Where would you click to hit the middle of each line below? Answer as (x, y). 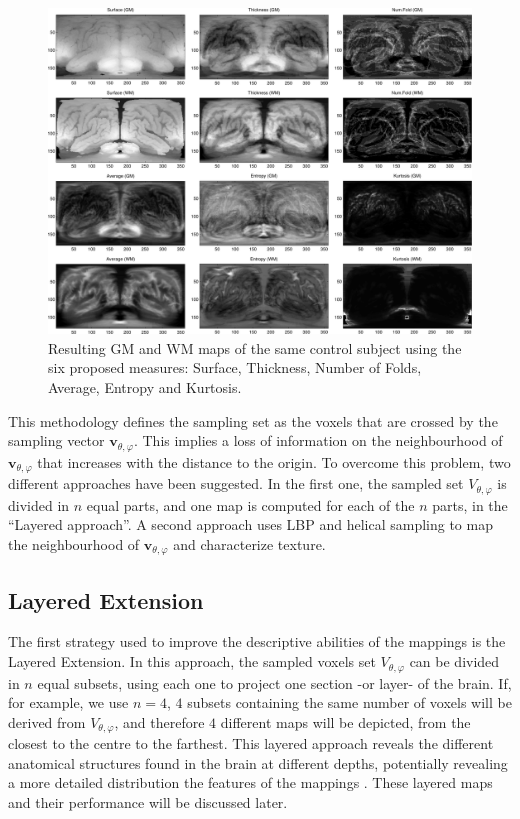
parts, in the (470, 504)
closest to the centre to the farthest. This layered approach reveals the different (251, 743)
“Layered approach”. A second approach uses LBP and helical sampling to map (250, 524)
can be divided (454, 661)
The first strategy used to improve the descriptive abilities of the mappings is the (257, 641)
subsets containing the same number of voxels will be (349, 702)
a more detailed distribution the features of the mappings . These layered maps (250, 782)
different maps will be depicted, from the (345, 721)
